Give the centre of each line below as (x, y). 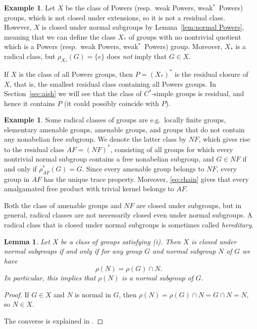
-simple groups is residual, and (198, 93)
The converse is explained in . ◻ (54, 321)
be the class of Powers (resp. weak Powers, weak (139, 7)
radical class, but (30, 56)
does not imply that (137, 56)
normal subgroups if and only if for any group (73, 251)
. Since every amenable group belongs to (143, 168)
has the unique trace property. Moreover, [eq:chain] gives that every (146, 179)
